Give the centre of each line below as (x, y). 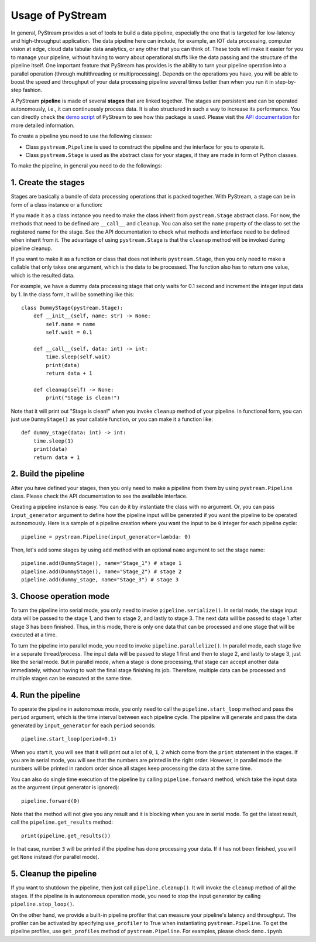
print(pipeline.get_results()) (66, 835)
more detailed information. (43, 125)
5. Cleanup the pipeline (54, 874)
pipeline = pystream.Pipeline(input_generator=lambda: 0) (106, 537)
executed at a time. (34, 635)
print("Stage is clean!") (83, 398)
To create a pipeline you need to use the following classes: (81, 136)
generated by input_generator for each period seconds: (83, 725)
